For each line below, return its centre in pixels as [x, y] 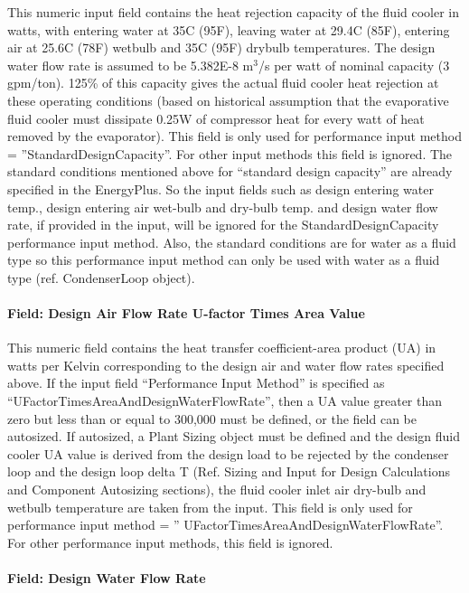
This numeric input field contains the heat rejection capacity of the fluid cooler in [234, 12]
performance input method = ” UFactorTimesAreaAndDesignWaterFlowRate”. [225, 525]
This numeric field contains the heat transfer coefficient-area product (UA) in [222, 348]
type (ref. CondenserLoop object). [101, 277]
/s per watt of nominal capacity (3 [354, 65]
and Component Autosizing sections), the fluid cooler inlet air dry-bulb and [217, 489]
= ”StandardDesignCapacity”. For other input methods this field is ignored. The [230, 153]
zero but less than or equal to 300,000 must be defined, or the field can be [212, 418]
